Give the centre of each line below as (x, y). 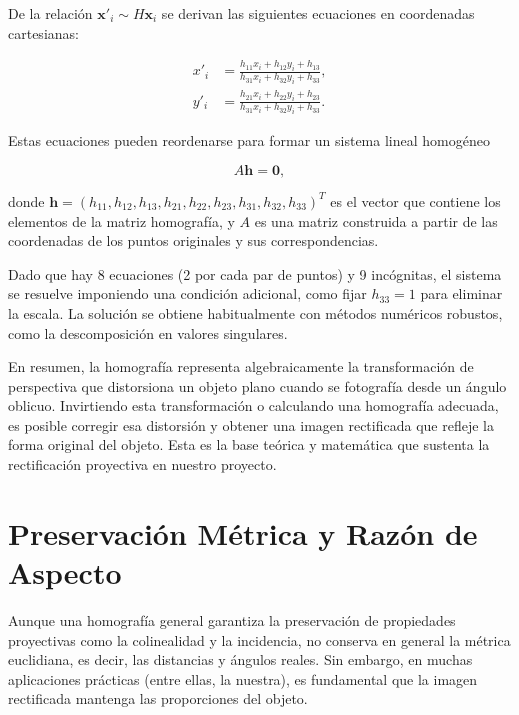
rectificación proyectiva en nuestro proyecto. (142, 464)
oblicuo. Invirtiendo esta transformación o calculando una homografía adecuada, (253, 405)
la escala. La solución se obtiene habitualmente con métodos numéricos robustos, (255, 312)
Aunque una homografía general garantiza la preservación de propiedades (232, 619)
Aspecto (65, 572)
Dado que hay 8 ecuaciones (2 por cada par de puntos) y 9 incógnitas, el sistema (255, 273)
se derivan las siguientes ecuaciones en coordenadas (318, 13)
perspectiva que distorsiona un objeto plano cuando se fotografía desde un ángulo (257, 385)
